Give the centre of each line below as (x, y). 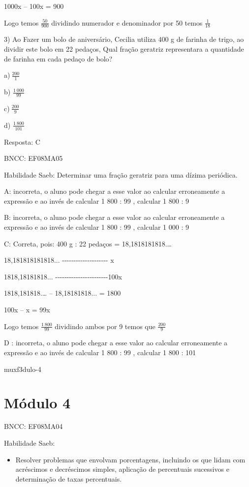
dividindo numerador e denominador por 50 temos (127, 22)
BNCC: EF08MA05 (33, 158)
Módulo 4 (37, 403)
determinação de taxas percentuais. (69, 478)
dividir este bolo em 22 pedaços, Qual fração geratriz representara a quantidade (124, 49)
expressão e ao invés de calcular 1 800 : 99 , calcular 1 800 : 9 (96, 200)
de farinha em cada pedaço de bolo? (58, 58)
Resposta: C (22, 141)
